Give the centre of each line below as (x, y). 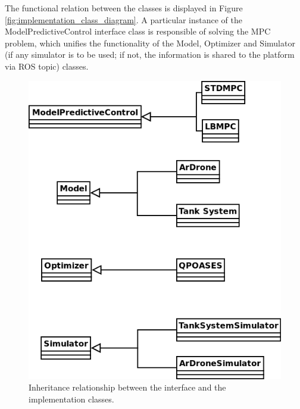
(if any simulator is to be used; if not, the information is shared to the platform (150, 54)
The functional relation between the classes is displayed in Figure (124, 8)
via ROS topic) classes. (47, 66)
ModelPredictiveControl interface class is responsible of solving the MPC (138, 31)
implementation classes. (71, 399)
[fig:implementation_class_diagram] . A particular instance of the (124, 19)
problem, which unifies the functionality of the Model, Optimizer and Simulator (150, 43)
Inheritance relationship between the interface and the (127, 387)
